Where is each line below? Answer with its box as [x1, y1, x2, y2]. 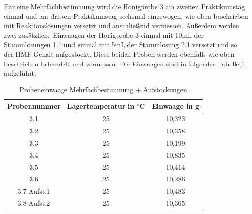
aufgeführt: [4, 68, 36, 78]
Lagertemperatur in [67, 101, 135, 111]
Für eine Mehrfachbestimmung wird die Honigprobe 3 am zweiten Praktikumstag [4, 1, 245, 11]
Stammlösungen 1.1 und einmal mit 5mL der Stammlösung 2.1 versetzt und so [4, 39, 237, 49]
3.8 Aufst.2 [17, 198, 50, 208]
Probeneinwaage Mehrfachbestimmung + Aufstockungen [19, 84, 187, 94]
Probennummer [7, 101, 61, 111]
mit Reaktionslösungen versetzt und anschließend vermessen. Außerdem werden [4, 20, 239, 31]
